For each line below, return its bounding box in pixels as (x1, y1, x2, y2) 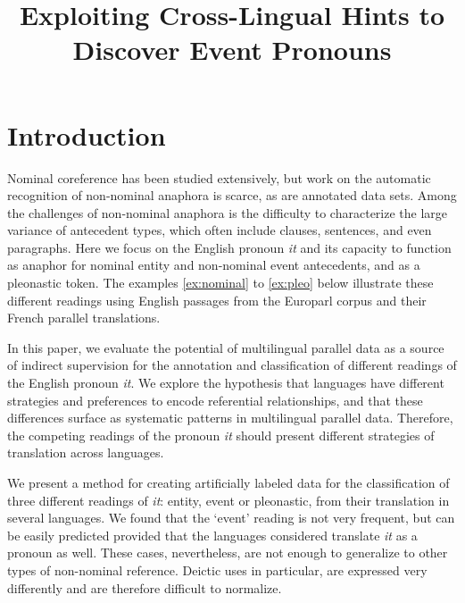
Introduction (7, 116, 166, 153)
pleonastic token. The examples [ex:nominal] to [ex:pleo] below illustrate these (7, 273, 434, 292)
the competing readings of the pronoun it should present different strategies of (7, 425, 435, 444)
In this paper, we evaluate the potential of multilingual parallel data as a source (7, 338, 444, 356)
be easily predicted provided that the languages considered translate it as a (7, 525, 418, 544)
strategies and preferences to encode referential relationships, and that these (7, 390, 423, 409)
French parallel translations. (7, 308, 161, 327)
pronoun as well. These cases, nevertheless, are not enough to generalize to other (7, 543, 448, 562)
